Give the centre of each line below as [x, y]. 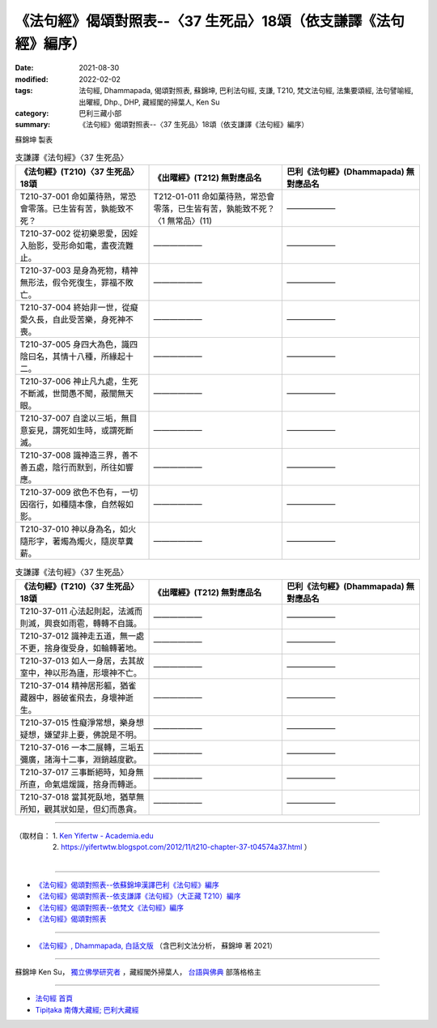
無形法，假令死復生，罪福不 [72, 283]
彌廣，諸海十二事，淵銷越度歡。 [81, 759]
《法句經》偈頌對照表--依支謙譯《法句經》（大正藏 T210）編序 [138, 896]
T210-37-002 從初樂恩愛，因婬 [79, 233]
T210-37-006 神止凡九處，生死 [79, 382]
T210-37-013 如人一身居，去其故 [82, 660]
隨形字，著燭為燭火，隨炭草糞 [76, 541]
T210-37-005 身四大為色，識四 [79, 344]
